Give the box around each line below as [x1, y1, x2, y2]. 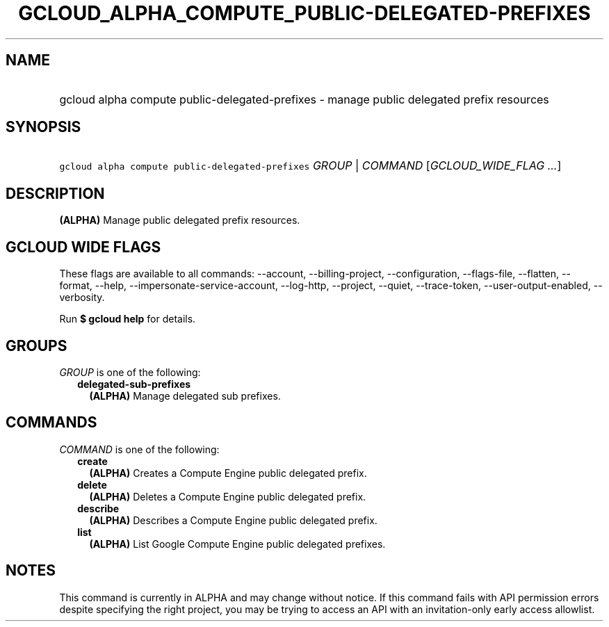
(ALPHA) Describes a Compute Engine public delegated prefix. [89, 514, 377, 526]
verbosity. [59, 291, 105, 304]
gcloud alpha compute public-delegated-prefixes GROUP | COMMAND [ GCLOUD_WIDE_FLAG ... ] [59, 158, 562, 173]
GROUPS [6, 336, 67, 355]
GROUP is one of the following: [59, 366, 201, 378]
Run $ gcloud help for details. [59, 313, 196, 325]
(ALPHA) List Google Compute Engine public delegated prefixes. [89, 537, 386, 550]
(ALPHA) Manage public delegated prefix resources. [59, 214, 300, 227]
